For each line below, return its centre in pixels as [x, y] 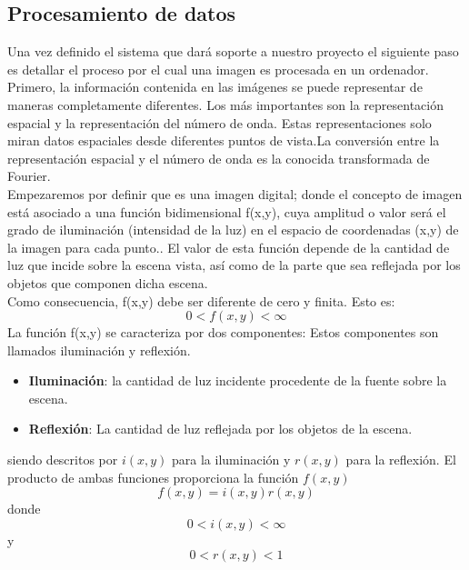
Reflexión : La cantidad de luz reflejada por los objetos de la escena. [220, 429]
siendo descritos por [63, 460]
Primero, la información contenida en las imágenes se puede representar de [215, 87]
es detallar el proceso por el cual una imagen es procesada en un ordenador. [218, 69]
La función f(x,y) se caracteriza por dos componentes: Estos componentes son [223, 332]
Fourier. [29, 176]
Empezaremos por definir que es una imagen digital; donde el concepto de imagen [235, 193]
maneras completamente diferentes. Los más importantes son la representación [225, 104]
